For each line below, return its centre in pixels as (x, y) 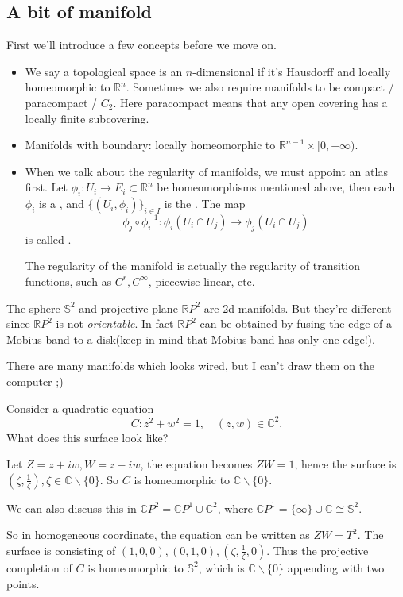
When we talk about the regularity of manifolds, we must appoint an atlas (206, 171)
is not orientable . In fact (115, 324)
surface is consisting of (61, 550)
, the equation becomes (196, 464)
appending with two (336, 567)
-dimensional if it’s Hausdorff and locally (292, 71)
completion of (39, 567)
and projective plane (128, 308)
